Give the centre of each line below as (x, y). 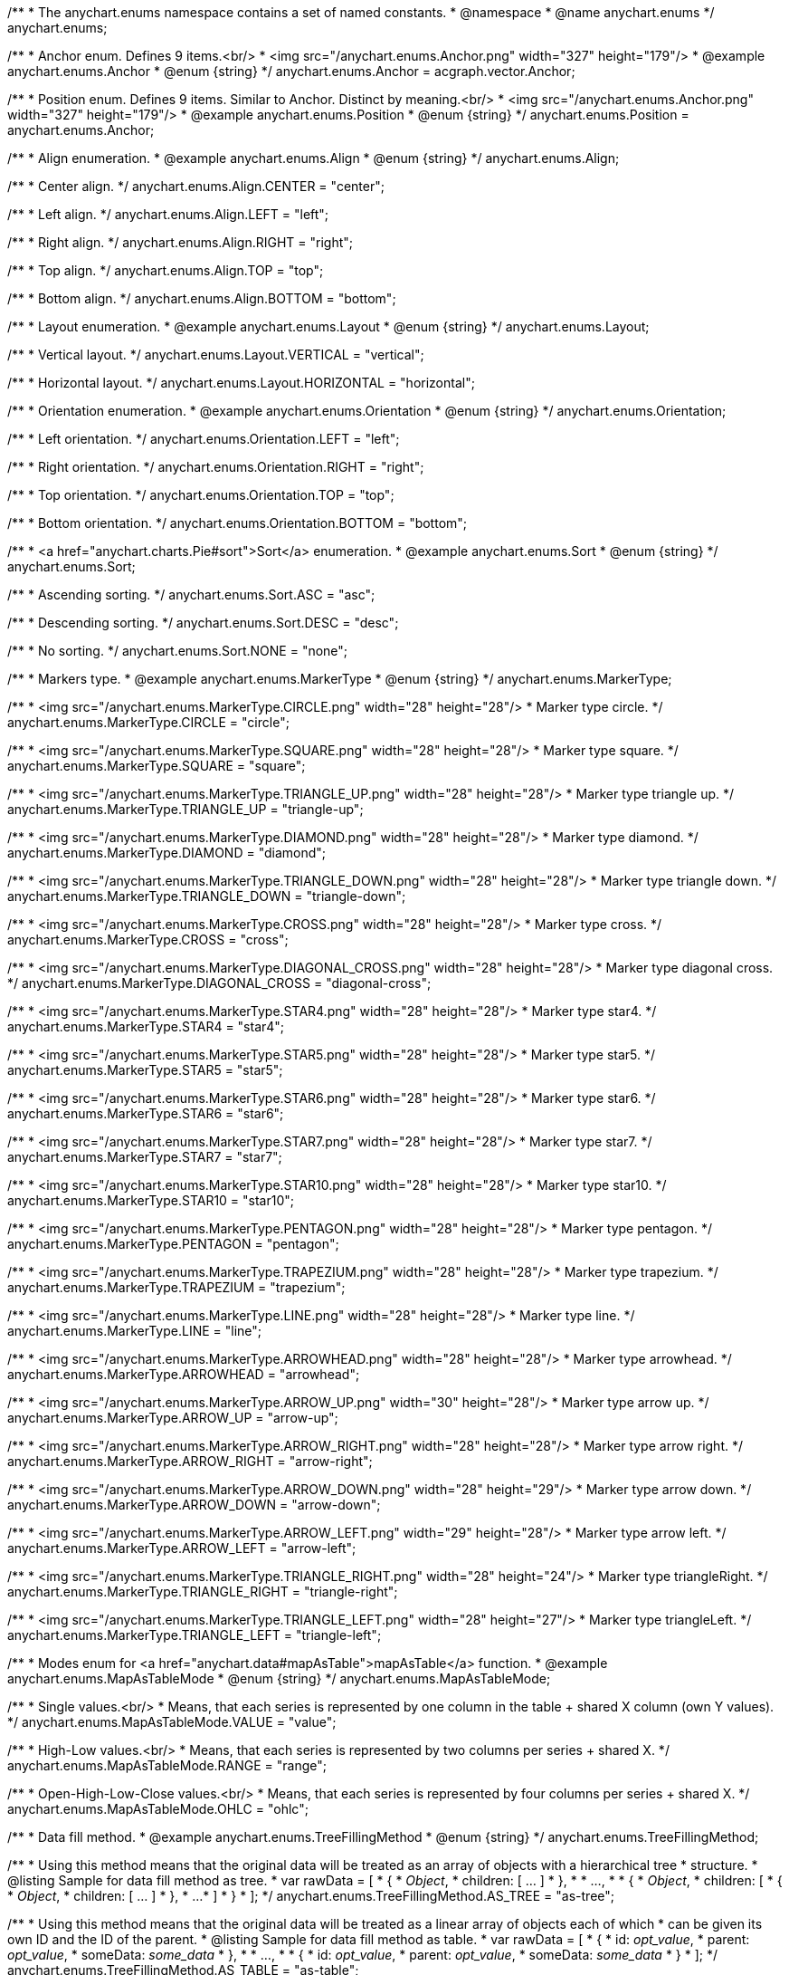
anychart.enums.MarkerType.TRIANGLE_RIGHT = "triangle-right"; (203, 1592)
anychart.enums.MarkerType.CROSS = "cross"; (148, 940)
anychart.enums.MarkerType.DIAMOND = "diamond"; (167, 853)
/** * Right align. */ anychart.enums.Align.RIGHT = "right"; (181, 242)
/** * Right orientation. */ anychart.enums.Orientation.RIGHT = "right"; (216, 467)
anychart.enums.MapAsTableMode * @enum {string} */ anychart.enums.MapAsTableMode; (279, 1678)
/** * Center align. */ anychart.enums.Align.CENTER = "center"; (196, 186)
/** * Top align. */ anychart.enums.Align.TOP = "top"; (166, 270)
